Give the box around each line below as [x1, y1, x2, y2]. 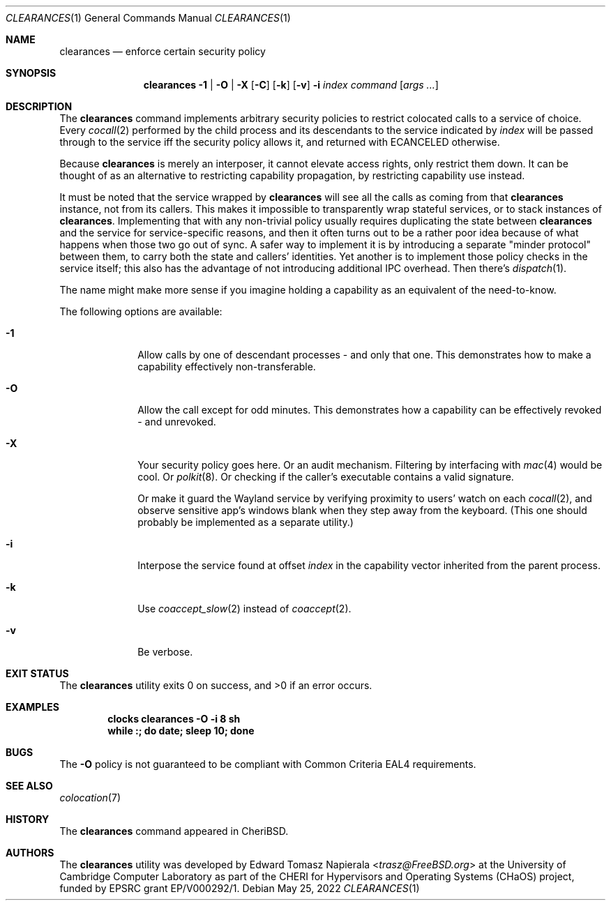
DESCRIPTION [6, 100, 73, 112]
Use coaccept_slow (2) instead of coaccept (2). [137, 603, 352, 614]
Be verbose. [137, 646, 193, 658]
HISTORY [6, 813, 50, 825]
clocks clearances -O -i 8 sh [107, 713, 241, 725]
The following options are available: [59, 305, 222, 317]
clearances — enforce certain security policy [59, 45, 266, 57]
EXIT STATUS [6, 667, 69, 679]
